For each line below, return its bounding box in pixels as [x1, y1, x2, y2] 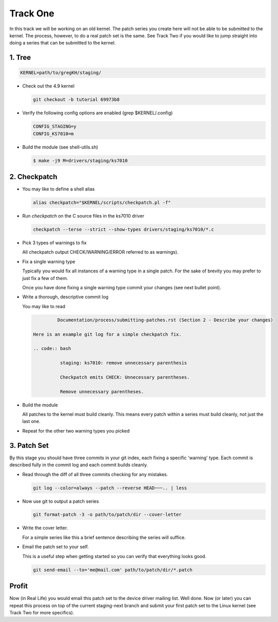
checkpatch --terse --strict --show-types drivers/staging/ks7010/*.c [33, 227, 215, 232]
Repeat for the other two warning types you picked [22, 427, 130, 434]
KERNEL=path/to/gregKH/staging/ [20, 70, 102, 76]
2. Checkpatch [9, 173, 57, 181]
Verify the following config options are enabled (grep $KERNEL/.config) [22, 110, 173, 116]
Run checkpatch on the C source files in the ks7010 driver [22, 213, 144, 219]
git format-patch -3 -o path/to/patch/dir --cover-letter [33, 512, 182, 518]
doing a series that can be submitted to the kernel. [9, 40, 116, 46]
